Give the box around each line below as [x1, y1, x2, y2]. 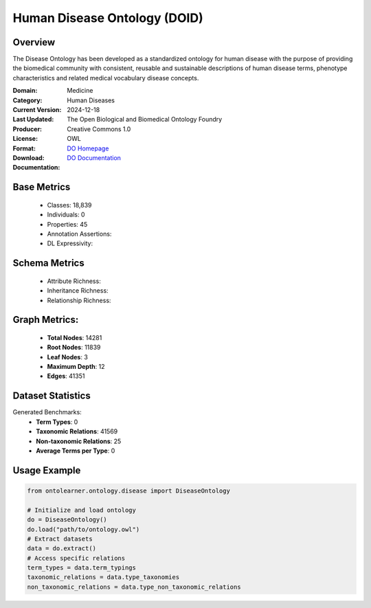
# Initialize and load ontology [27, 506, 137, 514]
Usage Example [12, 464, 81, 476]
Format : [12, 144, 36, 153]
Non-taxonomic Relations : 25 [36, 437, 122, 445]
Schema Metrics [12, 258, 85, 269]
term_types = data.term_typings [27, 564, 137, 572]
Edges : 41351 [47, 372, 85, 381]
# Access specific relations [27, 554, 126, 562]
